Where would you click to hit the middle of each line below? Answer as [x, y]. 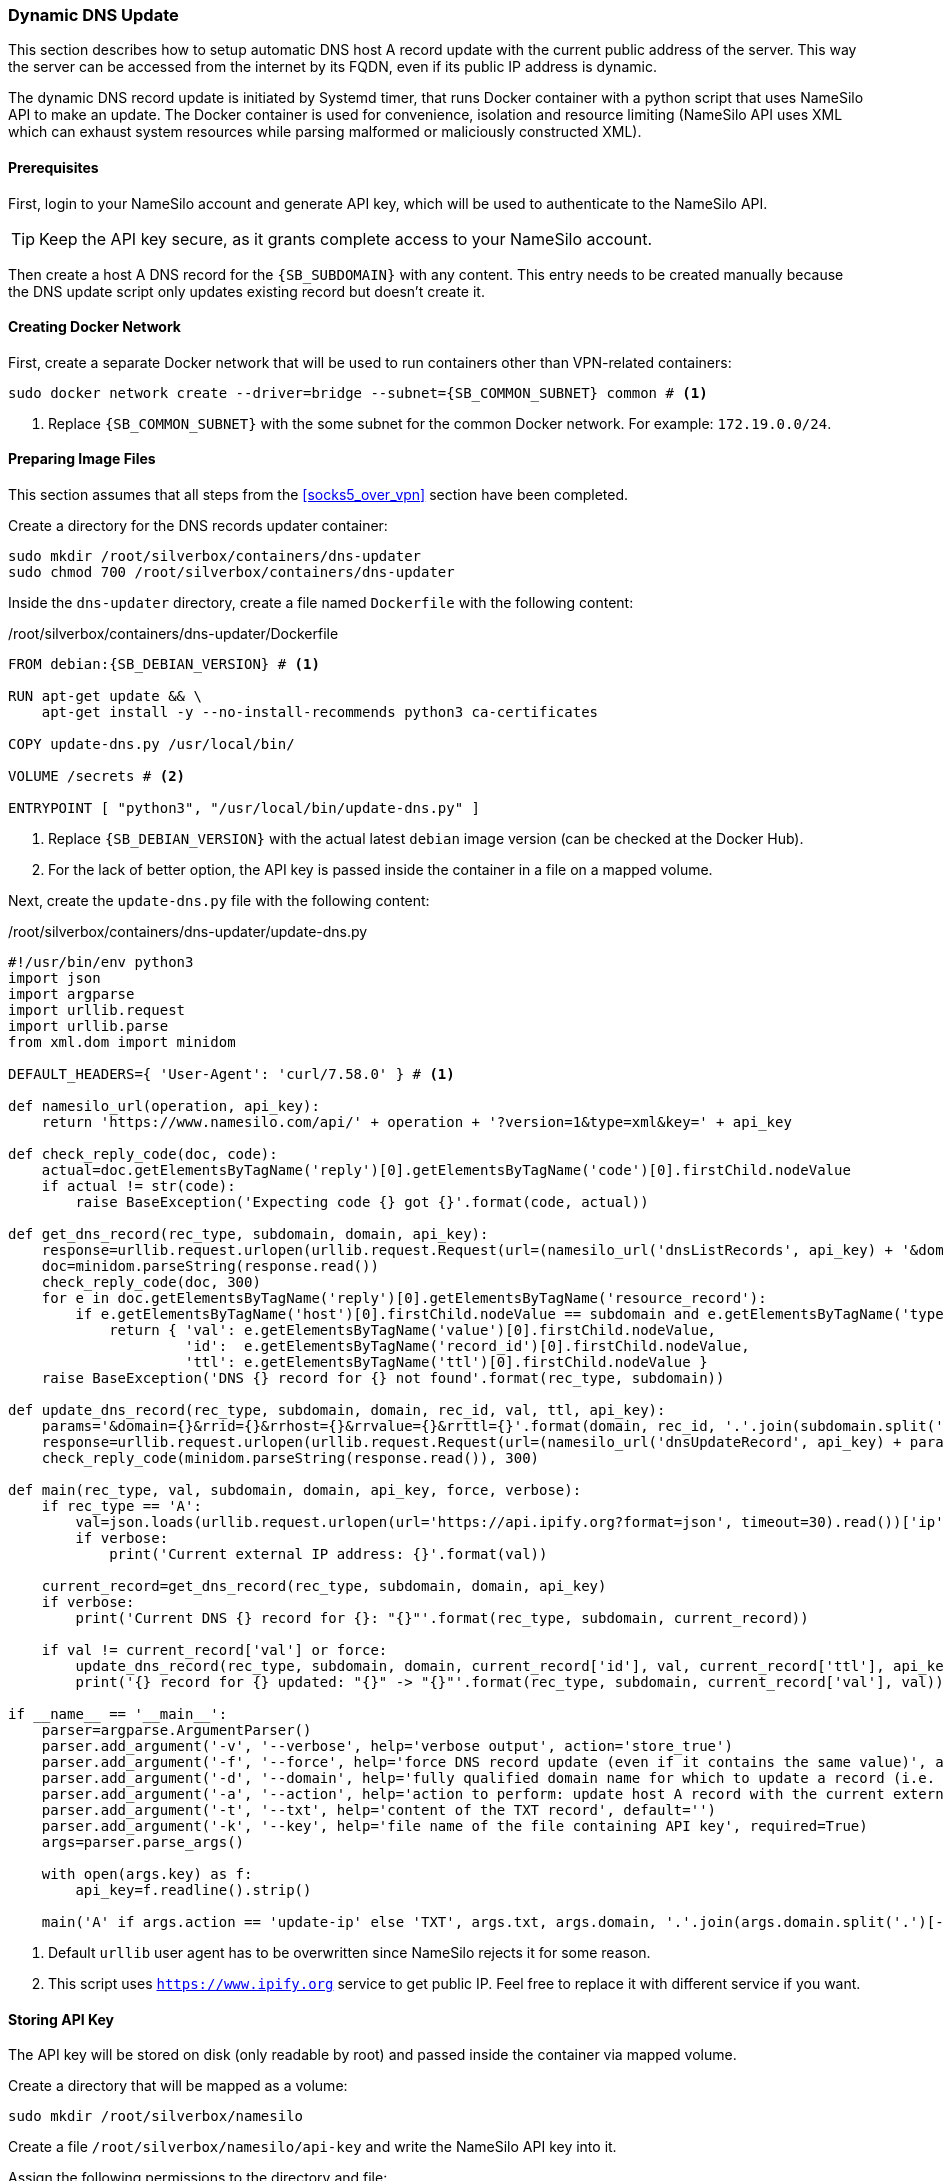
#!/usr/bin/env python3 [101, 962]
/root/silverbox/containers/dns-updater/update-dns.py [188, 932]
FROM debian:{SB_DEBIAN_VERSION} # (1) [164, 664]
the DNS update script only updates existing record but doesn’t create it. [246, 291]
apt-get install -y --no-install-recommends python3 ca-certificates [320, 712]
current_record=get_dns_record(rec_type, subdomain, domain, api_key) [324, 1586]
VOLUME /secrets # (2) [97, 776]
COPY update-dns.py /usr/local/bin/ [151, 744]
